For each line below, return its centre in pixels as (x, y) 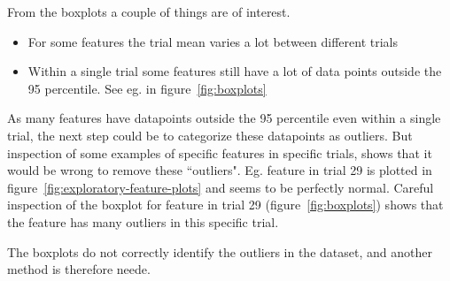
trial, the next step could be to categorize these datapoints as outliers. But (210, 135)
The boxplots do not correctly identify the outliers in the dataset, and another (220, 251)
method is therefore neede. (79, 269)
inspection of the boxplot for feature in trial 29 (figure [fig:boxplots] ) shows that (225, 205)
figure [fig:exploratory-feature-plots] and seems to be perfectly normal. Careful (221, 187)
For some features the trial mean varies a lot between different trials (213, 41)
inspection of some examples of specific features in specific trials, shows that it (220, 152)
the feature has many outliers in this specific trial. (143, 221)
